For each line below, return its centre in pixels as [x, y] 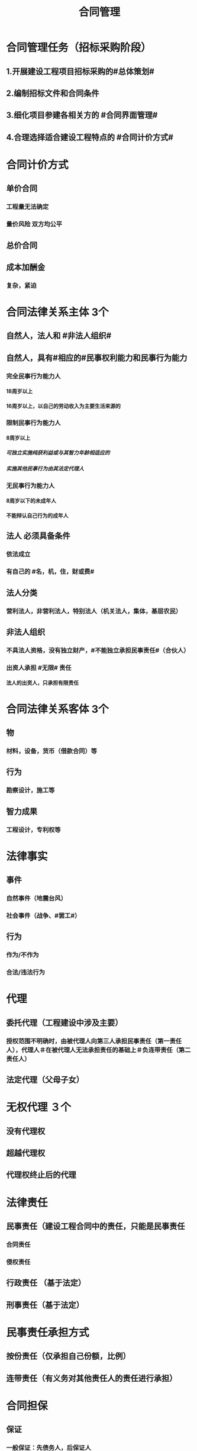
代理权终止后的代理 [41, 1175]
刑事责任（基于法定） [45, 1305]
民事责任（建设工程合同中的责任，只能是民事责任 [96, 1226]
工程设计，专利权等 [33, 829]
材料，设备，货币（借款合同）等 [52, 751]
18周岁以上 [20, 391]
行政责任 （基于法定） [46, 1283]
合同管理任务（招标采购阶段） [79, 48]
